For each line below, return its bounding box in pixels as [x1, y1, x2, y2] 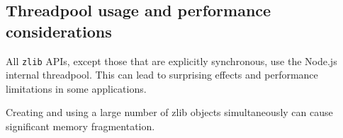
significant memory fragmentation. [6, 119, 155, 134]
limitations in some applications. [6, 81, 147, 96]
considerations [6, 20, 112, 42]
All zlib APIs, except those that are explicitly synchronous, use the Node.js [6, 53, 337, 68]
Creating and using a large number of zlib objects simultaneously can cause [6, 105, 333, 120]
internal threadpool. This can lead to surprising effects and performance [6, 67, 318, 82]
